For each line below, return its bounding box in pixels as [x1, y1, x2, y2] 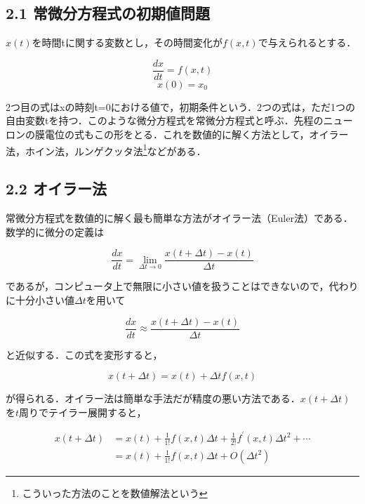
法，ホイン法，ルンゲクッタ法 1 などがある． [6, 141, 206, 158]
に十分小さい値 [6, 292, 74, 307]
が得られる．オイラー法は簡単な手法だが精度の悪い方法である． [6, 391, 300, 406]
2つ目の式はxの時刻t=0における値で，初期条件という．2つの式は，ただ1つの [6, 99, 356, 114]
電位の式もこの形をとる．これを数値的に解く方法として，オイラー [44, 127, 349, 142]
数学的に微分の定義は [6, 224, 104, 239]
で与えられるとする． [258, 35, 357, 50]
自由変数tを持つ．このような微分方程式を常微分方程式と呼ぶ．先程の [6, 113, 324, 128]
